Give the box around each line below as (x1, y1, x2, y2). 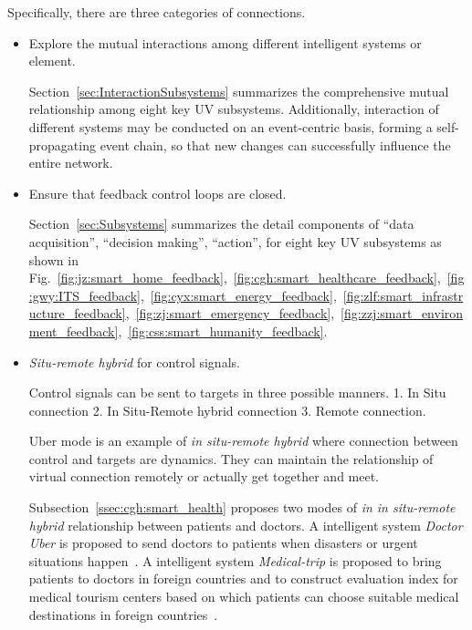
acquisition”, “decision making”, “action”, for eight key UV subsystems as (28, 232, 442, 251)
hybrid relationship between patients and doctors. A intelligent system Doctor (28, 515, 463, 534)
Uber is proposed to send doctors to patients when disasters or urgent (28, 533, 418, 553)
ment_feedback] (28, 321, 119, 340)
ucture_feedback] (28, 304, 126, 323)
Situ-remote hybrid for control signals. (28, 352, 240, 371)
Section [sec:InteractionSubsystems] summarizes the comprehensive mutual (28, 81, 449, 100)
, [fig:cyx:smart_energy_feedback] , (140, 285, 337, 305)
